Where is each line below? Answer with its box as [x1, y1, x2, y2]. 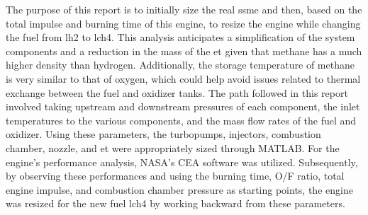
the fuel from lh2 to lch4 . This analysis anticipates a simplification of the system [6, 30, 355, 45]
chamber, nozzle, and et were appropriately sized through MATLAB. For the [6, 140, 340, 155]
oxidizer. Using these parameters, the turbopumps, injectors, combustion [6, 127, 321, 141]
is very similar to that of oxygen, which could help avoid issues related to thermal [6, 71, 361, 86]
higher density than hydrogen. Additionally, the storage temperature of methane [6, 57, 355, 72]
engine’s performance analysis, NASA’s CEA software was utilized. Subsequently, [6, 154, 358, 169]
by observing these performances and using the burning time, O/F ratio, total [6, 168, 345, 183]
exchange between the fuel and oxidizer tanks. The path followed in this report [6, 85, 348, 100]
